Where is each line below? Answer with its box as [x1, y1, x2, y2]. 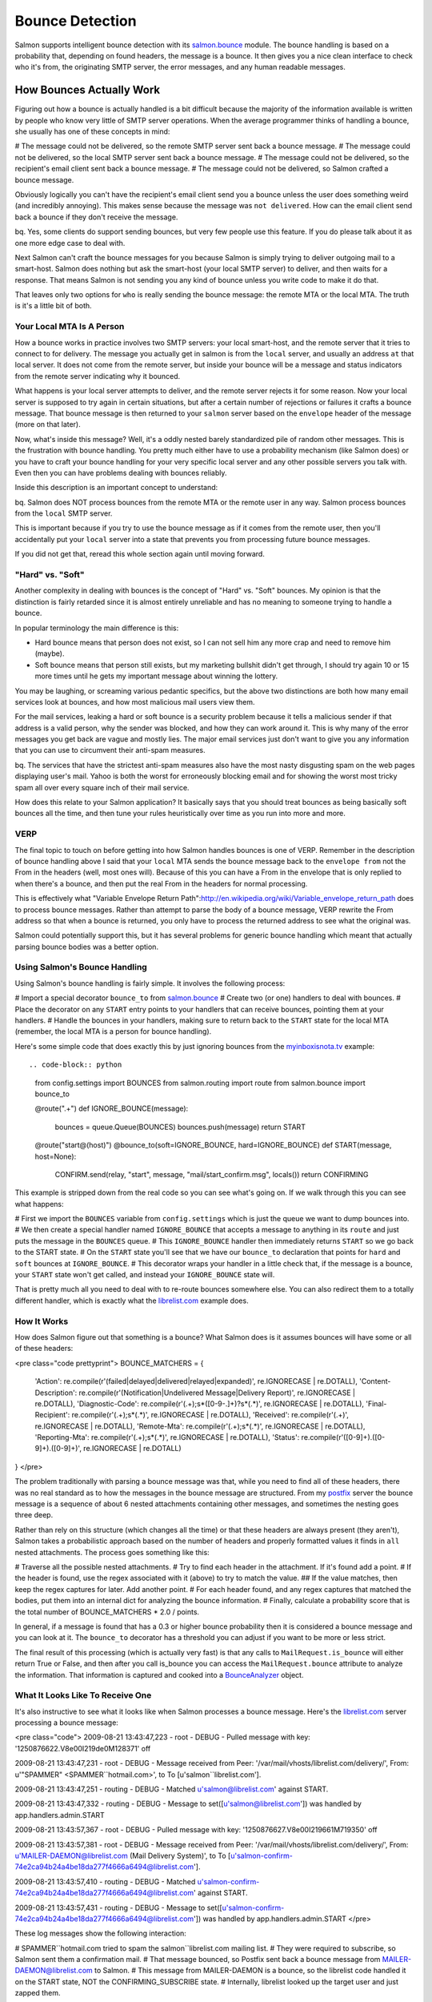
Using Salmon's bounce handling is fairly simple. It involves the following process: [14, 978, 286, 988]
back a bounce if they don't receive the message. [14, 212, 178, 222]
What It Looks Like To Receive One [14, 1690, 152, 1701]
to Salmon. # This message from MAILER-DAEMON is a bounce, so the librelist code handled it [94, 1966, 406, 1976]
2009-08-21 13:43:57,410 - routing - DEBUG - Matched [14, 1876, 196, 1886]
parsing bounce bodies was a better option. [14, 942, 159, 951]
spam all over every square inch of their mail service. [14, 782, 190, 792]
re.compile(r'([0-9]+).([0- [301, 1433, 386, 1442]
